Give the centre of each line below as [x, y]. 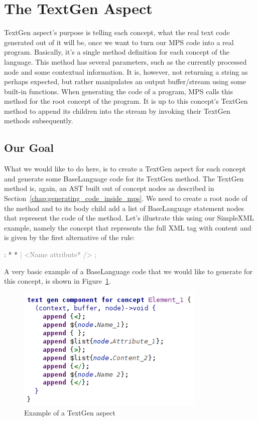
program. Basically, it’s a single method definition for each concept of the [117, 52]
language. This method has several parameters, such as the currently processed [125, 61]
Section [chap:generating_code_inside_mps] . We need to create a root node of [126, 198]
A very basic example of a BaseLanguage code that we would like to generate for [128, 271]
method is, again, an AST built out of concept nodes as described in [109, 188]
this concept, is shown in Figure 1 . [57, 281]
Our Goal [29, 148]
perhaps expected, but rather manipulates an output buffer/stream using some [125, 81]
